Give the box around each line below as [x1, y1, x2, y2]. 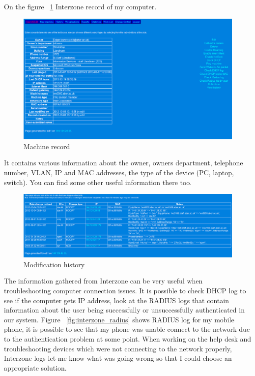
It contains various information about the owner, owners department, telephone [4, 157, 243, 168]
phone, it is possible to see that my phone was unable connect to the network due [4, 324, 250, 334]
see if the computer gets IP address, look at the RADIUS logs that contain [4, 295, 229, 305]
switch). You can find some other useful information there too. [4, 177, 192, 187]
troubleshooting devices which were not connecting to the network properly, [4, 343, 232, 353]
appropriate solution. [4, 362, 67, 373]
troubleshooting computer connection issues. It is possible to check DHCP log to [4, 285, 246, 296]
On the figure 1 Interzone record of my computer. [4, 1, 157, 11]
